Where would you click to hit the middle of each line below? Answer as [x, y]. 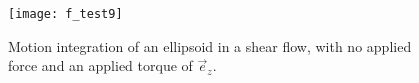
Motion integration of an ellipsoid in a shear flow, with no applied [210, 45]
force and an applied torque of [100, 65]
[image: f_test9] [65, 14]
